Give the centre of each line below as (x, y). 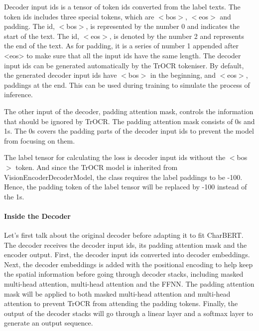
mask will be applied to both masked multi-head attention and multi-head (117, 293)
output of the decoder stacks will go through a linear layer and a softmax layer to (129, 313)
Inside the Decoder (37, 216)
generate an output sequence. (49, 323)
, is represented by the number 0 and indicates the (163, 26)
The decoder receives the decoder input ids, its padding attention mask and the (126, 245)
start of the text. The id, (42, 36)
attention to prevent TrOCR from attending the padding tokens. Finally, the (121, 303)
